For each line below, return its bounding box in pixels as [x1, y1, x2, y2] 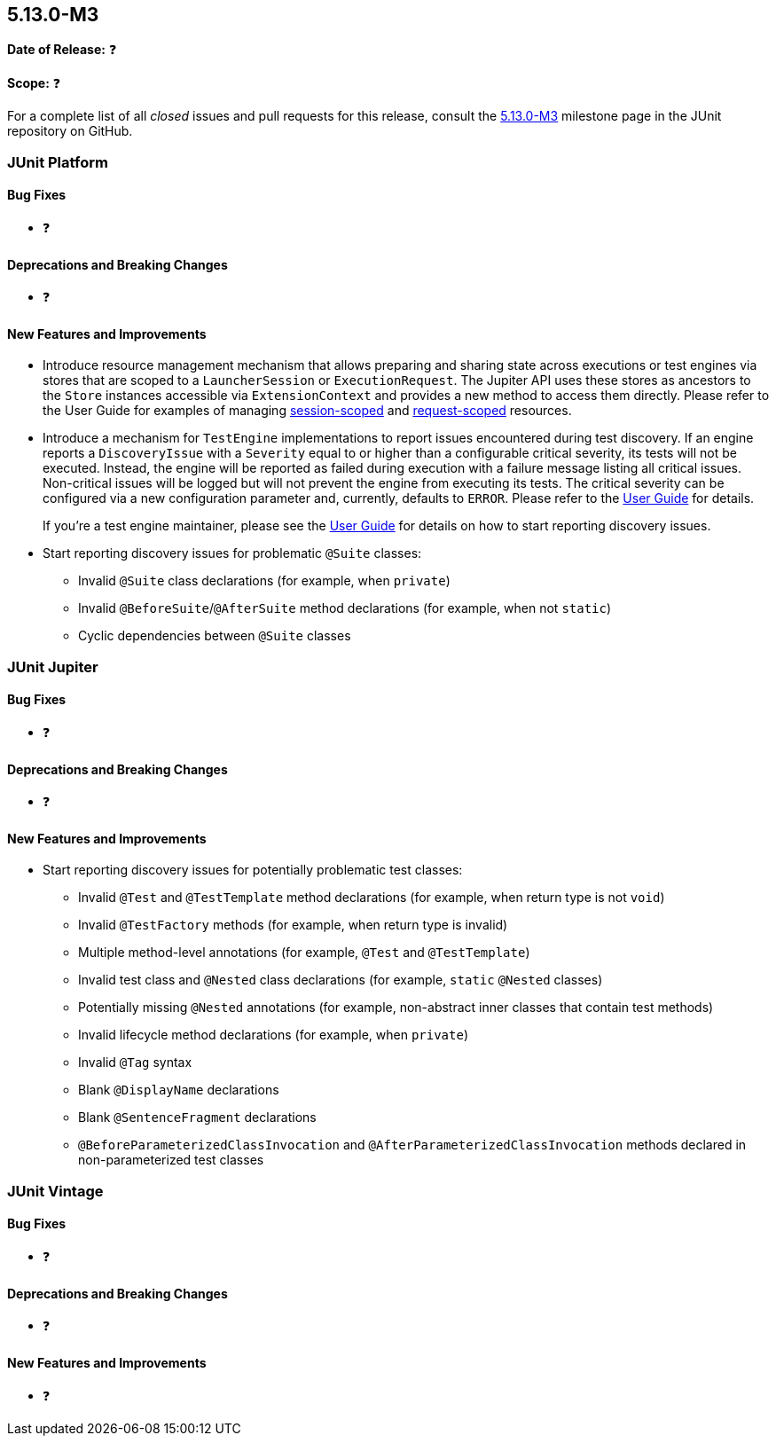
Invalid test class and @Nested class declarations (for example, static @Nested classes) [78, 972, 603, 988]
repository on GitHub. [7, 123, 133, 139]
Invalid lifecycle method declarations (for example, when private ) [78, 1027, 468, 1043]
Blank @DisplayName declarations [78, 1082, 279, 1098]
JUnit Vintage [7, 1181, 104, 1200]
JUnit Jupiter [7, 657, 98, 676]
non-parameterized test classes [78, 1152, 264, 1168]
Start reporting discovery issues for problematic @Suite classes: [43, 545, 422, 561]
